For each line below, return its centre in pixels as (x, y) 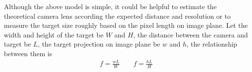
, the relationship (212, 44)
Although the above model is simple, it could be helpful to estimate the (110, 6)
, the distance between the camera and (191, 34)
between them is (28, 53)
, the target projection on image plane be (99, 44)
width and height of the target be (54, 34)
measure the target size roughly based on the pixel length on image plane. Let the (126, 25)
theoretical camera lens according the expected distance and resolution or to (118, 16)
